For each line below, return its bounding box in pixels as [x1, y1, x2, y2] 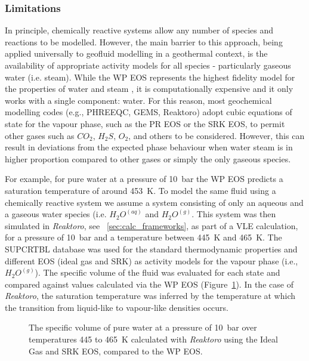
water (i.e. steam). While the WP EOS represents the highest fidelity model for [5, 70, 295, 83]
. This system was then [191, 208, 276, 220]
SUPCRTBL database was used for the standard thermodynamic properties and [5, 242, 298, 255]
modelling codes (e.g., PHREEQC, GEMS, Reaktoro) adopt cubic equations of [5, 106, 292, 118]
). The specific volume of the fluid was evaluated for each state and [35, 266, 280, 279]
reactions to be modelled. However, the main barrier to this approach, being [5, 35, 283, 48]
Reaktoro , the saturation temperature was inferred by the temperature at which [5, 289, 296, 302]
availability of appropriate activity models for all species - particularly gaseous [5, 59, 291, 71]
